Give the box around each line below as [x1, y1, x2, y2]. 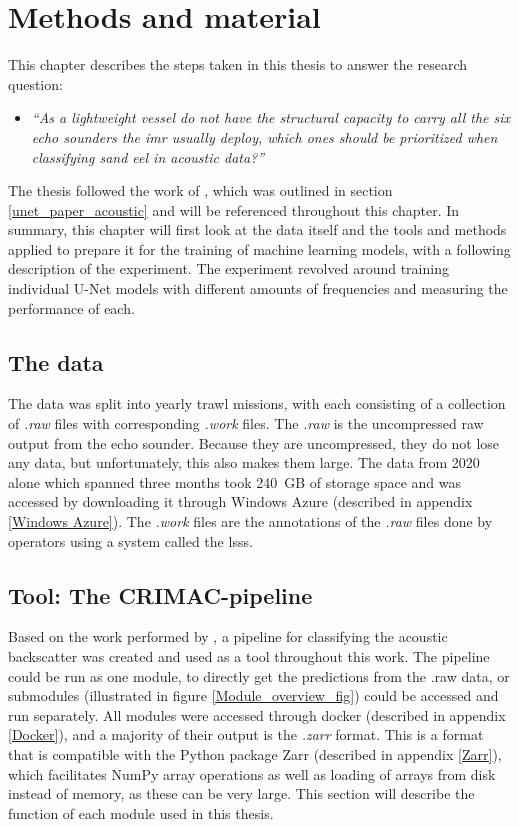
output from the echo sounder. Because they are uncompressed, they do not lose [8, 432, 500, 453]
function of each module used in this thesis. [8, 802, 274, 823]
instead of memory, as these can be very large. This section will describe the [8, 783, 475, 804]
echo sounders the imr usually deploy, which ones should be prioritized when [31, 126, 498, 147]
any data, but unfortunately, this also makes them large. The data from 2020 [8, 452, 480, 473]
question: [8, 73, 63, 94]
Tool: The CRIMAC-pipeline [8, 579, 313, 610]
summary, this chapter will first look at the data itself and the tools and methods [8, 219, 507, 240]
